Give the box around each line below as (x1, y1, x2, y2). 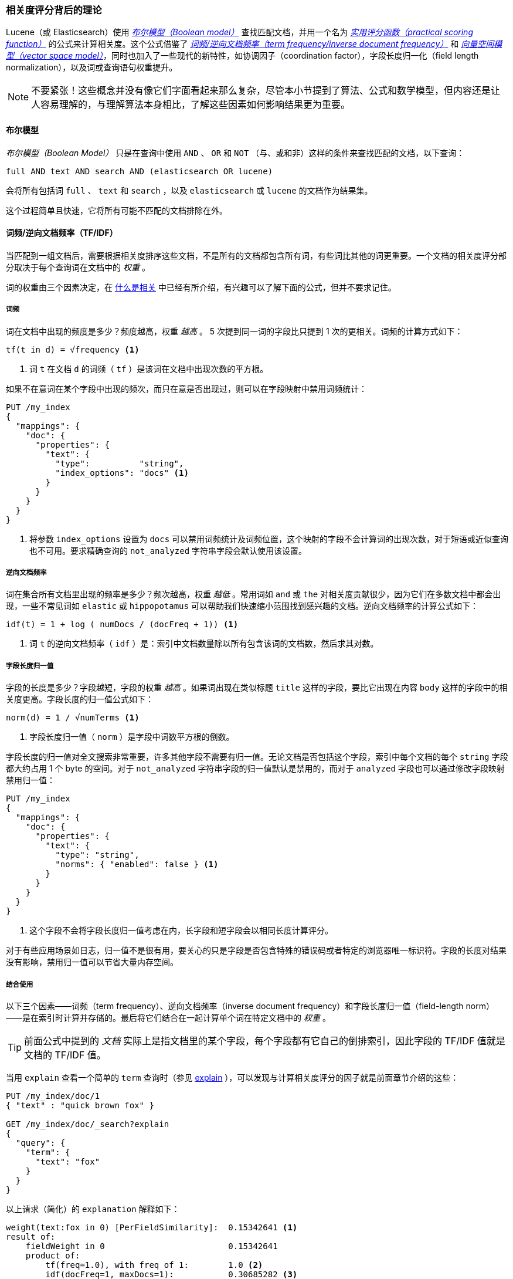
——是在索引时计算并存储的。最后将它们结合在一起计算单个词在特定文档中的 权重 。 (6, 1012, 331, 1023)
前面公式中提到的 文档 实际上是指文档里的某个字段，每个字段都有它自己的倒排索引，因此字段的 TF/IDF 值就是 (24, 1034, 505, 1047)
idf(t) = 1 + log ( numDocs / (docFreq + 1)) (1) (6, 620, 239, 630)
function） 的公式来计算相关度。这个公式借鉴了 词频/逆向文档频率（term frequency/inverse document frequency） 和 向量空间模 (6, 39, 502, 49)
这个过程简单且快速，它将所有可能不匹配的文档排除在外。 (6, 205, 227, 215)
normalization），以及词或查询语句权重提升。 (6, 62, 178, 73)
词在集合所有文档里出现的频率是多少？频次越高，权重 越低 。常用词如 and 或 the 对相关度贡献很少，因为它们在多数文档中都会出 (6, 589, 501, 600)
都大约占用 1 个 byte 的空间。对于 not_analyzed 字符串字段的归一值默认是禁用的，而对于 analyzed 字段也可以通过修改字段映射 (6, 763, 505, 774)
